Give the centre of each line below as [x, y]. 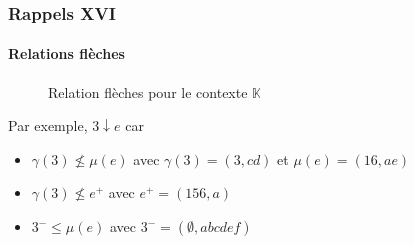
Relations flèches [66, 53]
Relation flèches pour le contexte [148, 91]
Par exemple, [48, 125]
